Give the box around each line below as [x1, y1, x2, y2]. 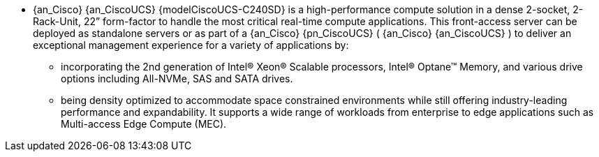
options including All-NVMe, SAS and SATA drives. [61, 73, 293, 84]
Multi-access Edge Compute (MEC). [61, 118, 227, 130]
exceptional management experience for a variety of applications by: [33, 39, 349, 51]
